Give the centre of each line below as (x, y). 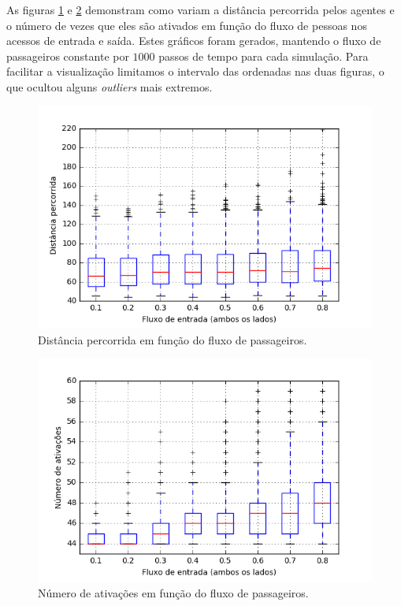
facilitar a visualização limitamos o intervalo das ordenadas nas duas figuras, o (195, 71)
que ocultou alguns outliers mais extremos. (110, 86)
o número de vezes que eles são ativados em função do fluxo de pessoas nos (187, 25)
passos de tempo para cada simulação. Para (264, 56)
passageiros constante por (68, 56)
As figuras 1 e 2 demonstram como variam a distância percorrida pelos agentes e (200, 9)
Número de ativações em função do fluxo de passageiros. (173, 592)
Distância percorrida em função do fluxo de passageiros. (173, 339)
